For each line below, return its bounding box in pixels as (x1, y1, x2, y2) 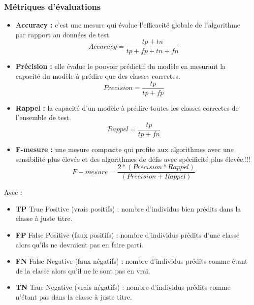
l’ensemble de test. (15, 112, 71, 122)
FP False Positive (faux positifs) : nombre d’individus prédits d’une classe (15, 230, 240, 240)
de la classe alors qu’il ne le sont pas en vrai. (15, 265, 150, 275)
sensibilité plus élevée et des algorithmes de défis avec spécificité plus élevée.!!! (15, 153, 251, 164)
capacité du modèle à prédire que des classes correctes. (15, 71, 180, 81)
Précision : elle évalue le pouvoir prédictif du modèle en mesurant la (15, 61, 226, 71)
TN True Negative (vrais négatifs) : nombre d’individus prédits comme (15, 282, 231, 292)
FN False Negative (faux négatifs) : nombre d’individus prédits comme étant (15, 256, 248, 266)
